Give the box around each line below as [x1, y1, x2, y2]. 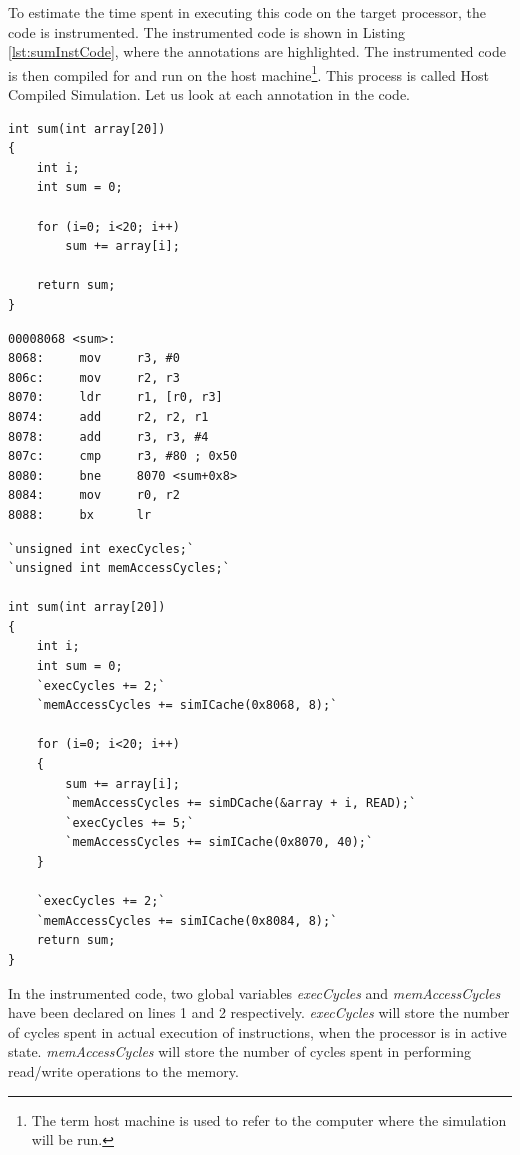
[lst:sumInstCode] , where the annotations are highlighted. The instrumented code [8, 41, 506, 62]
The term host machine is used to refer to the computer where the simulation [31, 1109, 507, 1130]
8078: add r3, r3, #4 [8, 429, 209, 444]
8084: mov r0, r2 [8, 488, 180, 503]
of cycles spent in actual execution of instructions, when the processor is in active [8, 1021, 507, 1042]
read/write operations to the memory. [8, 1060, 239, 1081]
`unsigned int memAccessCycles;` [8, 561, 230, 576]
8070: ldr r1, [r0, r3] [8, 390, 223, 405]
